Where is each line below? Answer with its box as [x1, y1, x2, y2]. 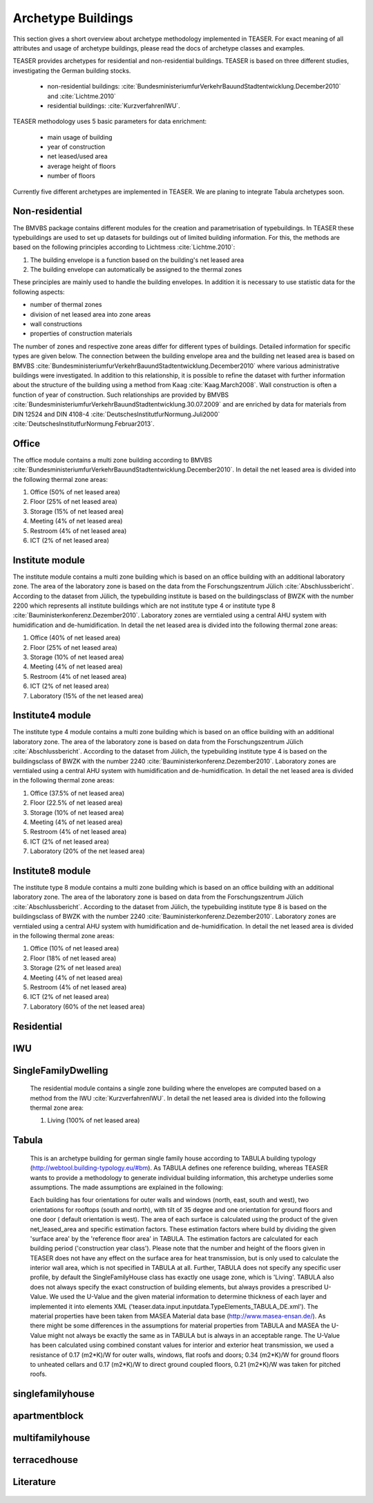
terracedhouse [12, 1454, 79, 1466]
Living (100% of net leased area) [47, 1117, 140, 1125]
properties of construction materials [30, 329, 133, 338]
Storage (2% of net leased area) [30, 964, 122, 972]
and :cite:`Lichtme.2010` [47, 92, 117, 100]
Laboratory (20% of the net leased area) [30, 847, 145, 855]
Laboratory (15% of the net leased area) [30, 691, 144, 700]
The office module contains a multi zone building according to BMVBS [12, 456, 213, 464]
